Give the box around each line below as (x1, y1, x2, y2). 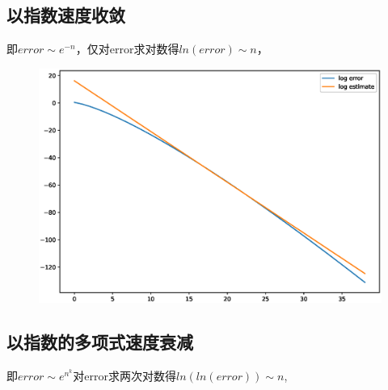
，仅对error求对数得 (75, 40, 179, 57)
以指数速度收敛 (6, 2, 125, 27)
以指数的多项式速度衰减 (6, 329, 193, 354)
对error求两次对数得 (73, 367, 176, 384)
